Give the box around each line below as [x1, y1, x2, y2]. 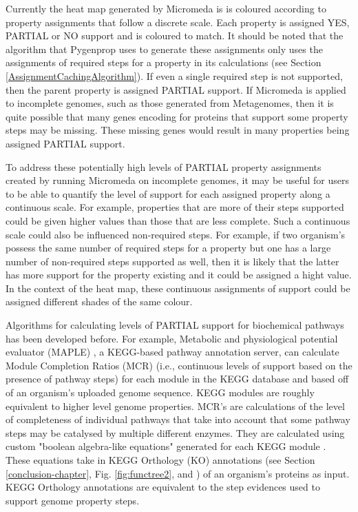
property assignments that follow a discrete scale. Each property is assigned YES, [6, 14, 350, 29]
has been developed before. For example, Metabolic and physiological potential [6, 331, 338, 345]
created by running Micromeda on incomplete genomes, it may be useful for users [6, 173, 350, 187]
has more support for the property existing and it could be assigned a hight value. [6, 267, 352, 282]
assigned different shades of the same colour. [6, 294, 193, 309]
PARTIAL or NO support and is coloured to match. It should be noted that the [6, 28, 344, 43]
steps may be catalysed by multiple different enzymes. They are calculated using [6, 425, 345, 440]
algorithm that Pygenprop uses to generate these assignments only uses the [6, 41, 323, 56]
